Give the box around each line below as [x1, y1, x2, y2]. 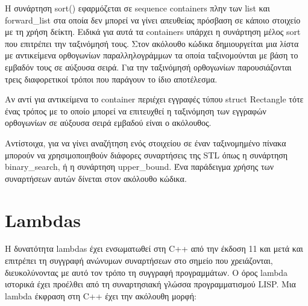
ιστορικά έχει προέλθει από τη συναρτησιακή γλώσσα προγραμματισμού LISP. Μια [5, 278, 296, 290]
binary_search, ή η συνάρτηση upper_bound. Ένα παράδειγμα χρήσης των [5, 160, 274, 173]
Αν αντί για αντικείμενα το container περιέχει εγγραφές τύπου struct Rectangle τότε [5, 93, 304, 105]
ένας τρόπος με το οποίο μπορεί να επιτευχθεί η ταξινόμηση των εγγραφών [5, 104, 266, 117]
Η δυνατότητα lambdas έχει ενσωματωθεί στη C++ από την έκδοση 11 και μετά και [5, 242, 303, 255]
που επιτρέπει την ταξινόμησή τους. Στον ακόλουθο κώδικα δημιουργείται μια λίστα [5, 37, 299, 49]
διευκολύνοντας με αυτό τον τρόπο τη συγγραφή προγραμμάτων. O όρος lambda [5, 266, 288, 278]
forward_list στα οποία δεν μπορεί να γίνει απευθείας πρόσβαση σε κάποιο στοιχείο [5, 13, 301, 26]
